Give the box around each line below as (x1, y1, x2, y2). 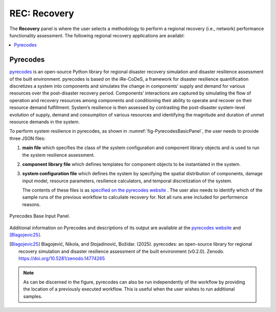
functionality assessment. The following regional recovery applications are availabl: (9, 32, 185, 38)
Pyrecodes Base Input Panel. (9, 213, 71, 219)
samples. (23, 293, 43, 299)
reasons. (22, 201, 41, 207)
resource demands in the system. (9, 118, 80, 125)
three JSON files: (9, 135, 45, 141)
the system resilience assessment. (22, 152, 95, 158)
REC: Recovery (9, 8, 74, 19)
